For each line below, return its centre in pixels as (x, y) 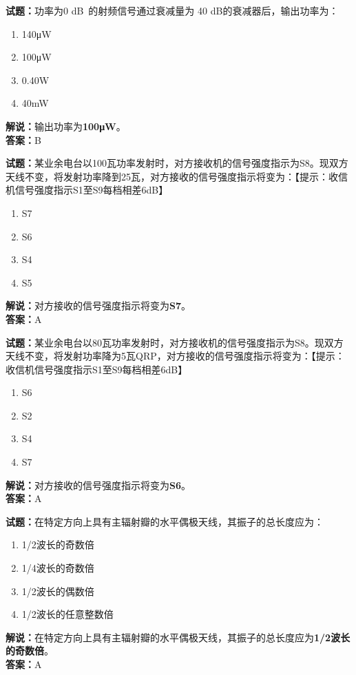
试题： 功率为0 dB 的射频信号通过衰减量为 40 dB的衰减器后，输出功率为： (172, 10)
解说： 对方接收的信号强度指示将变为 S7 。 (98, 305)
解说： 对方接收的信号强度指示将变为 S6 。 (98, 485)
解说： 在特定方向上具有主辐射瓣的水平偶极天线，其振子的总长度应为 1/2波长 (178, 637)
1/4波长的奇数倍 (58, 568)
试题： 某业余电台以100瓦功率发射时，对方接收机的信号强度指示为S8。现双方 (177, 163)
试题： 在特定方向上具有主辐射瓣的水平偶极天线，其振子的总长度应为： (165, 521)
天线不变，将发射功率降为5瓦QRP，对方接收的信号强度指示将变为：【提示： (175, 356)
